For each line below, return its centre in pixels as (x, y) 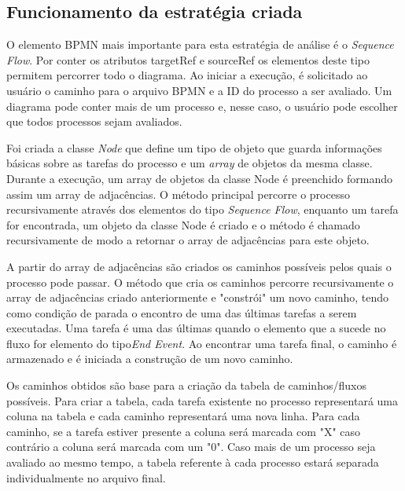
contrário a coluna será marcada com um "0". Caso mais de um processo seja (191, 447)
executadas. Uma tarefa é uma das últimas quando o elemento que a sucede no (196, 328)
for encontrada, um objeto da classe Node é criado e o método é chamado (183, 224)
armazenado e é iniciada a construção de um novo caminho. (150, 359)
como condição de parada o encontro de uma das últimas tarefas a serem (182, 312)
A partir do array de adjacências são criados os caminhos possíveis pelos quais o (199, 266)
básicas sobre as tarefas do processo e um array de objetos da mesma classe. (190, 163)
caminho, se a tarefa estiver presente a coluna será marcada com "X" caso (184, 431)
